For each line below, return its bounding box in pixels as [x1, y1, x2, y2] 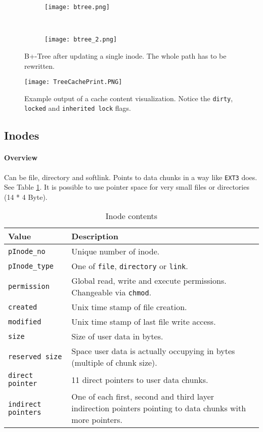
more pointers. [71, 414, 122, 426]
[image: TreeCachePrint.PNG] [24, 78, 122, 86]
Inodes [4, 127, 39, 143]
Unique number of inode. [71, 245, 160, 257]
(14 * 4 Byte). [4, 191, 48, 202]
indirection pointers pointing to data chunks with [71, 402, 246, 414]
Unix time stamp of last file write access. [71, 316, 216, 328]
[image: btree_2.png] [45, 36, 117, 44]
